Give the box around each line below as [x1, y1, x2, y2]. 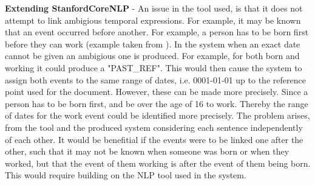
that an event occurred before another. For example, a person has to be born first [5, 26, 309, 38]
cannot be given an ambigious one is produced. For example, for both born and [5, 49, 300, 62]
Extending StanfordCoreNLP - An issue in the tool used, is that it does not [5, 2, 303, 14]
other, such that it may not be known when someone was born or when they [5, 145, 290, 158]
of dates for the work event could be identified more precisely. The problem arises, [5, 109, 310, 122]
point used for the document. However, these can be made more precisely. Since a [5, 85, 308, 98]
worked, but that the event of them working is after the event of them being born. [5, 156, 311, 169]
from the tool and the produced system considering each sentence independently [5, 120, 303, 133]
